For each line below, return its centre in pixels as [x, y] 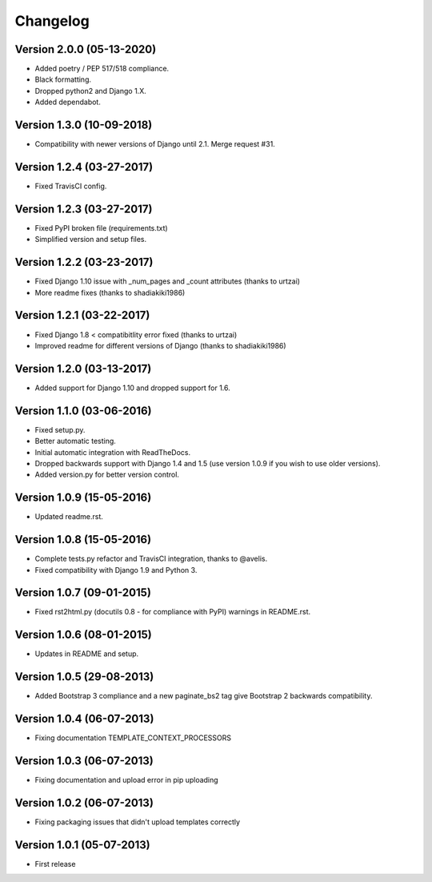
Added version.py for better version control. [107, 475]
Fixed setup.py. [60, 429]
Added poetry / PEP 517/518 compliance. [102, 69]
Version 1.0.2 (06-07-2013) [84, 802]
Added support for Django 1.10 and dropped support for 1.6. [133, 388]
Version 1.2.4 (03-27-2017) [84, 167]
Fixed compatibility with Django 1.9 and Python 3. [116, 570]
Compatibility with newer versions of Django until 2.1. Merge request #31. [155, 144]
